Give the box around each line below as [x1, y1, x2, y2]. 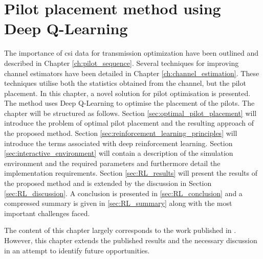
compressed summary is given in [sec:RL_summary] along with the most [4, 198, 232, 208]
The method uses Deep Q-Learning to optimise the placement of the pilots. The [4, 98, 255, 108]
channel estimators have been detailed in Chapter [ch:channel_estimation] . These [4, 67, 259, 78]
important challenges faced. [4, 207, 90, 218]
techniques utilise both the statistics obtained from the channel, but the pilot [4, 78, 246, 88]
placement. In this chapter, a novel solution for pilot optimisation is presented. [4, 87, 251, 98]
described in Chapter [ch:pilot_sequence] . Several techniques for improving [4, 57, 239, 68]
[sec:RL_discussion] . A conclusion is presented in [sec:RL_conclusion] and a [4, 187, 243, 198]
